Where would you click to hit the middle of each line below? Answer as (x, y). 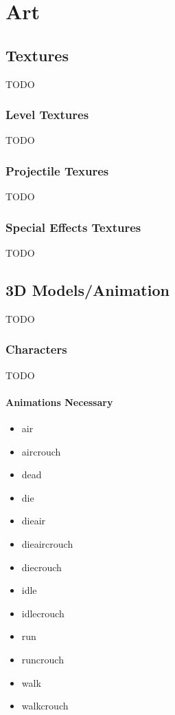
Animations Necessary (59, 402)
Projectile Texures (57, 170)
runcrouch (43, 659)
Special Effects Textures (73, 227)
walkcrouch (45, 706)
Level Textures (47, 115)
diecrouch (42, 567)
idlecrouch (43, 613)
